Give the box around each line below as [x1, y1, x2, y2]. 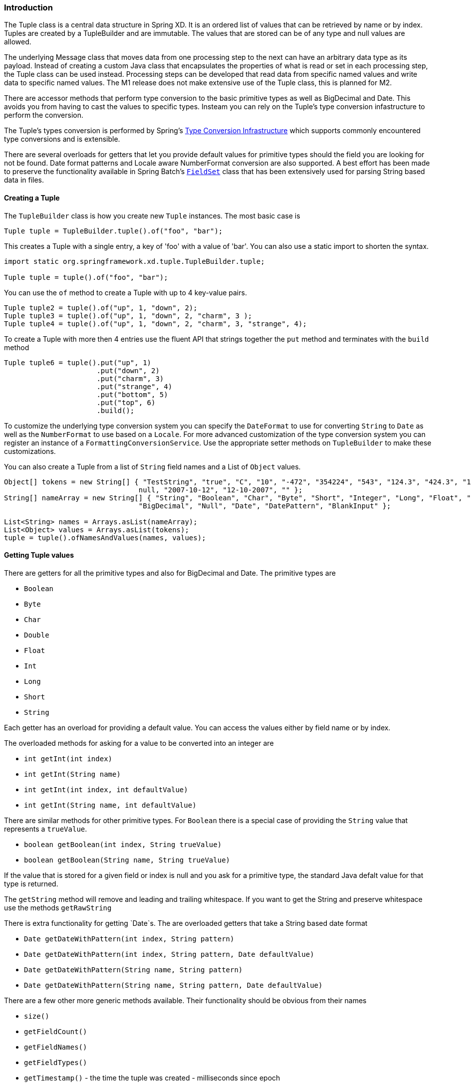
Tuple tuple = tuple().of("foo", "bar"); [4, 273, 168, 281]
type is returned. [4, 879, 58, 888]
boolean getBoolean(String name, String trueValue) [24, 856, 231, 864]
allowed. [4, 37, 31, 46]
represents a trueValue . [4, 824, 87, 833]
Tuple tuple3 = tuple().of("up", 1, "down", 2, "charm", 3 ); [4, 311, 252, 320]
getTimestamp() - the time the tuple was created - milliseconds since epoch [24, 1073, 280, 1082]
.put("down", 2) [96, 366, 160, 375]
